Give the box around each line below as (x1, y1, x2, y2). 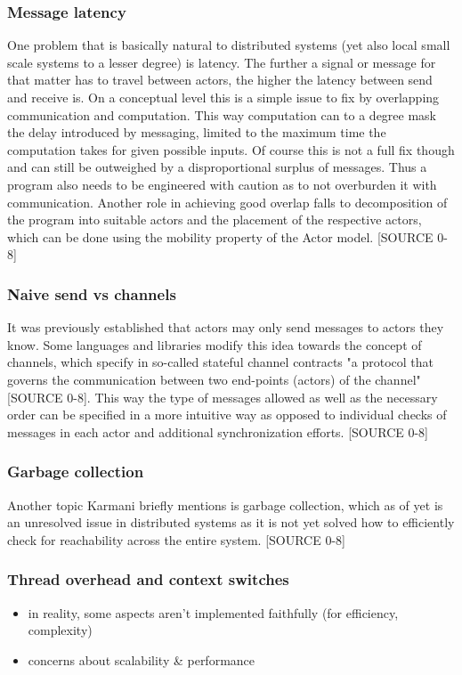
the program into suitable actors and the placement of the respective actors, (7, 210, 422, 229)
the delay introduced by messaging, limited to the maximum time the (7, 123, 386, 142)
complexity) (28, 621, 93, 639)
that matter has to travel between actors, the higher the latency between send (7, 70, 433, 89)
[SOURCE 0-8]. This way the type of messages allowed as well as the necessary (7, 387, 438, 406)
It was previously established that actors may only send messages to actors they (7, 318, 444, 337)
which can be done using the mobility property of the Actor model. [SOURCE (7, 227, 434, 246)
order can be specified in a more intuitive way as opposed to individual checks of (7, 405, 447, 424)
